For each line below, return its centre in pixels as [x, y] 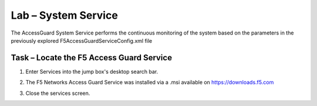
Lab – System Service [65, 15]
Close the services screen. [58, 93]
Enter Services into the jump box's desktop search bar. [92, 71]
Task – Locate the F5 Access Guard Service [92, 58]
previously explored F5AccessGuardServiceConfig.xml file [82, 40]
